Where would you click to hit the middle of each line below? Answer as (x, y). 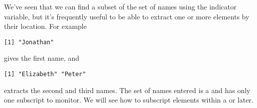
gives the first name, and (42, 58)
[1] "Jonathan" (29, 42)
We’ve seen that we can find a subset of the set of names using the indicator (120, 6)
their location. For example (45, 26)
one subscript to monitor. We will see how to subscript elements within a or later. (129, 100)
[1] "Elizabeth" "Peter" (45, 74)
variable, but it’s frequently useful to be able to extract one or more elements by (127, 16)
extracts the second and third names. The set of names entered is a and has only (127, 90)
